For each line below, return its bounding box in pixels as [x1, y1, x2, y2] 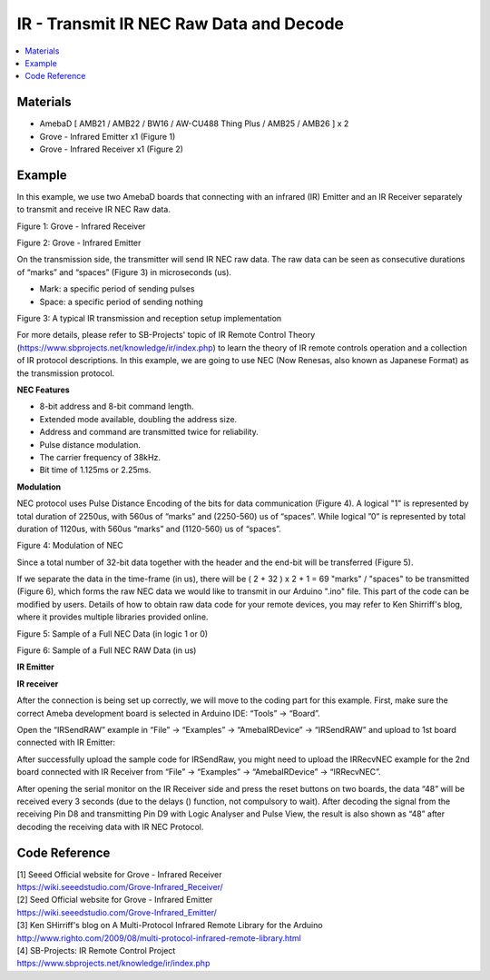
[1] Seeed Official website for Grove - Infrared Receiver [16, 868, 222, 880]
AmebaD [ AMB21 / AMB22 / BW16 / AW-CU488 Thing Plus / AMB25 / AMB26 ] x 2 [39, 118, 349, 129]
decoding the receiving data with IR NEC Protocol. [16, 821, 204, 832]
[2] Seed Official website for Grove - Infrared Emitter [16, 895, 213, 906]
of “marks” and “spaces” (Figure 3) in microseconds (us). [16, 266, 231, 277]
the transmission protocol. [16, 368, 115, 379]
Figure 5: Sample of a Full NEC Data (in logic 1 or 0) [16, 628, 209, 639]
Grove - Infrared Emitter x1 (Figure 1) [39, 131, 176, 142]
